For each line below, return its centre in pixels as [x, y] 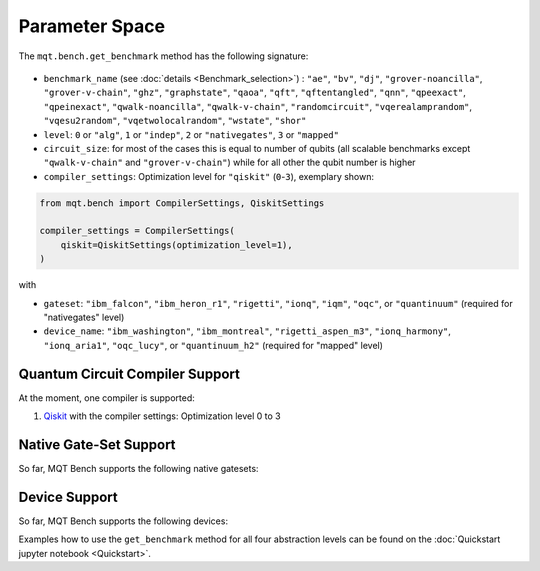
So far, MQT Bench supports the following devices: [123, 521]
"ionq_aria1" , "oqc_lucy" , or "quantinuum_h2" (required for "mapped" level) [213, 345]
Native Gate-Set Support [97, 444]
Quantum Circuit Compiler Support [129, 373]
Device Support [68, 496]
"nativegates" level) [84, 317]
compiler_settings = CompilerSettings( [137, 231]
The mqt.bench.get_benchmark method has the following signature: [163, 56]
